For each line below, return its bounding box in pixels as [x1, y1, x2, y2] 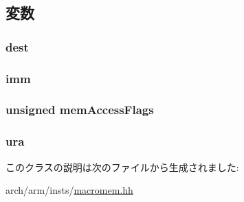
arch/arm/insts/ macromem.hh [5, 183, 133, 197]
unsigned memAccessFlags [5, 101, 154, 118]
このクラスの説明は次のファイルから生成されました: [5, 159, 239, 174]
